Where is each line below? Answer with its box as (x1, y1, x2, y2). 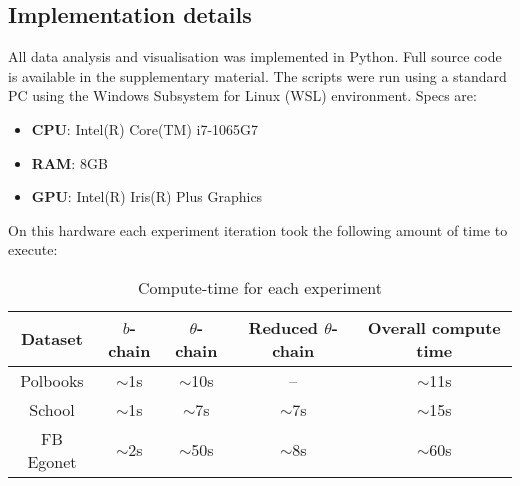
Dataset (20, 327, 83, 351)
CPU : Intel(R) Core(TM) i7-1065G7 (31, 118, 259, 139)
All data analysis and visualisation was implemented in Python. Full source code (8, 46, 502, 67)
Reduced (248, 315, 319, 339)
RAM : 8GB (31, 152, 108, 173)
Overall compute (367, 315, 501, 339)
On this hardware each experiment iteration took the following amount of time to (8, 219, 508, 240)
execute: (8, 239, 58, 260)
